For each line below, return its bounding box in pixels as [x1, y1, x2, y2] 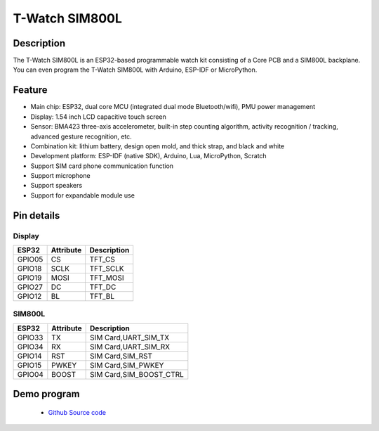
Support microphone [30, 172, 91, 180]
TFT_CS [89, 255, 116, 264]
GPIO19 [17, 273, 42, 283]
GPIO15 [17, 360, 42, 370]
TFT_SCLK [89, 264, 124, 274]
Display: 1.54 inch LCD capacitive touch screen [30, 112, 166, 121]
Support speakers [30, 181, 83, 190]
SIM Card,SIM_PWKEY [90, 360, 164, 370]
